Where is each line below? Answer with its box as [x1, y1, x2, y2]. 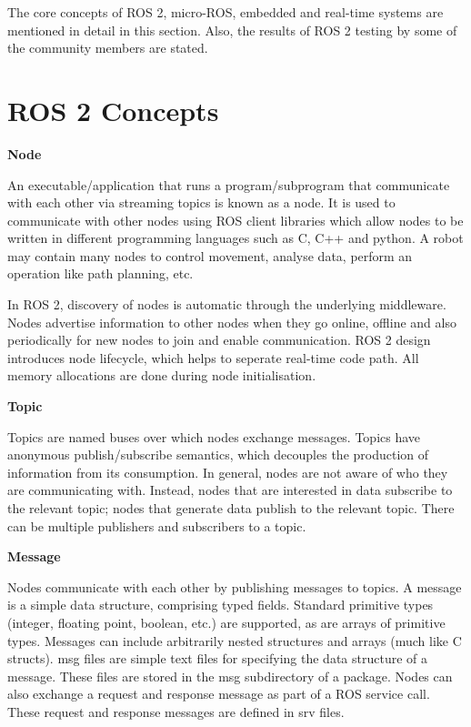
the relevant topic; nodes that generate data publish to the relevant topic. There [7, 499, 455, 517]
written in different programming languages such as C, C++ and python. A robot [7, 228, 464, 247]
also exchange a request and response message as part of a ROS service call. [7, 684, 430, 703]
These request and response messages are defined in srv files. [7, 702, 345, 721]
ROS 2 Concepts [7, 91, 219, 128]
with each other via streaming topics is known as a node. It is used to [7, 193, 396, 212]
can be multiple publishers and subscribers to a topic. [7, 516, 306, 535]
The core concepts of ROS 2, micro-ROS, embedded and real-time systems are [7, 3, 444, 21]
